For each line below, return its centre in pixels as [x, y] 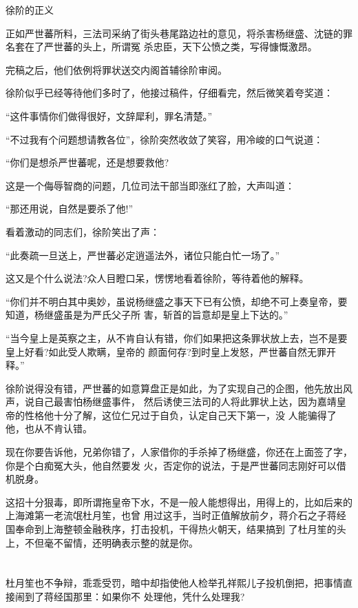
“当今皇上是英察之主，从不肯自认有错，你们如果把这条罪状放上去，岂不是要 [177, 337]
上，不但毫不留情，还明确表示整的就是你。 [102, 542]
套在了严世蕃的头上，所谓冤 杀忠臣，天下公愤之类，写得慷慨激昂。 [166, 47]
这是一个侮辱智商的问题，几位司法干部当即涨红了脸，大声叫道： [150, 185]
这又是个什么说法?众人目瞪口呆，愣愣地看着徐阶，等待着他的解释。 [157, 278]
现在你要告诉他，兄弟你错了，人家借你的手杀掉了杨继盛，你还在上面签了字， [179, 452]
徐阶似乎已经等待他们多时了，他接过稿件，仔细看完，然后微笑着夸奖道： [169, 93]
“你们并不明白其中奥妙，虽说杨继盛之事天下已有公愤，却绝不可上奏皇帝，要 [177, 301]
